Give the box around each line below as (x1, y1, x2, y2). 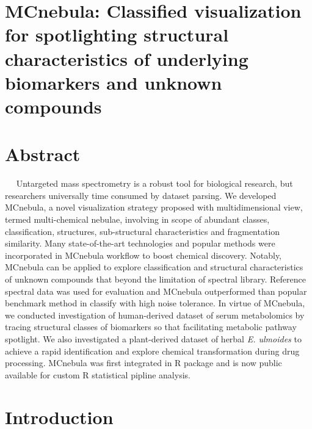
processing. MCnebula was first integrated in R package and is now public (5, 356, 282, 369)
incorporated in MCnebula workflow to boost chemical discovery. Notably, (5, 248, 282, 261)
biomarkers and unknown (5, 70, 222, 95)
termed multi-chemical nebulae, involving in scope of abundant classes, (5, 213, 270, 226)
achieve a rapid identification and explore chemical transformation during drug (5, 344, 300, 357)
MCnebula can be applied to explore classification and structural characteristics (5, 261, 303, 273)
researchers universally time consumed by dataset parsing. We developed (5, 189, 277, 201)
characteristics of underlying (5, 46, 249, 71)
